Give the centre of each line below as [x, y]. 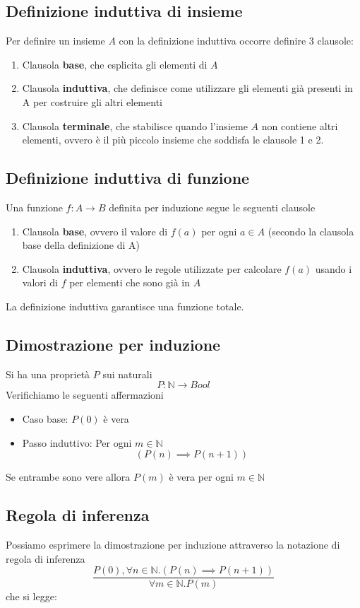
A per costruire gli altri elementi [92, 101]
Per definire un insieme [55, 41]
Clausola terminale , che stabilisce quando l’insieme [135, 125]
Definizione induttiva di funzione [128, 178]
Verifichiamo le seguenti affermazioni [85, 395]
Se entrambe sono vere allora [68, 477]
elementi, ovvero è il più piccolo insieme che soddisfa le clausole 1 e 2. [173, 140]
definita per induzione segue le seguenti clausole [212, 207]
